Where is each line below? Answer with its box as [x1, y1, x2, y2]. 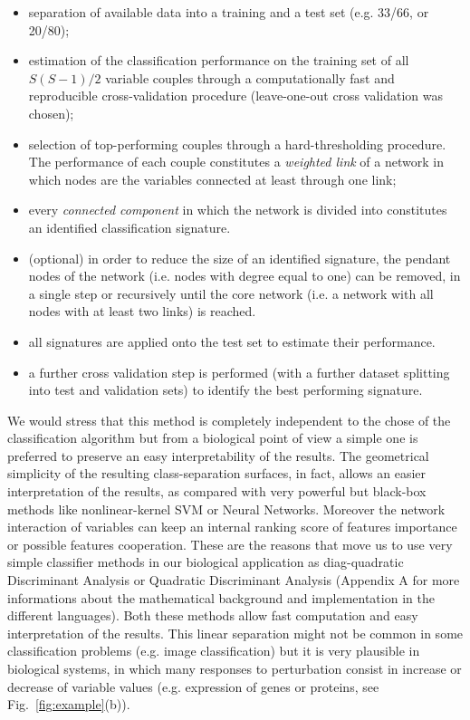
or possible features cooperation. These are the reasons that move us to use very [7, 534, 453, 553]
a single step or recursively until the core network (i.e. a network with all [28, 283, 434, 302]
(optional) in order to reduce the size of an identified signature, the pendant [28, 248, 451, 267]
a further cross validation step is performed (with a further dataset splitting [28, 362, 450, 381]
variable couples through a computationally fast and [105, 68, 395, 87]
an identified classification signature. [28, 217, 231, 236]
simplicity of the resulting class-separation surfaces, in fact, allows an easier [7, 464, 427, 483]
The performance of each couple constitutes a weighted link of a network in [28, 152, 444, 171]
